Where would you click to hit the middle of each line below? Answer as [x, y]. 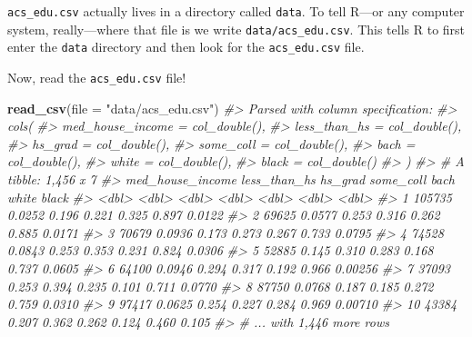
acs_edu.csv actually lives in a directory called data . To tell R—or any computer [236, 11]
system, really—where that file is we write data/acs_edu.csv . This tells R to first [236, 29]
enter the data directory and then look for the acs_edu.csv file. [186, 47]
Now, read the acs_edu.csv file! [97, 77]
